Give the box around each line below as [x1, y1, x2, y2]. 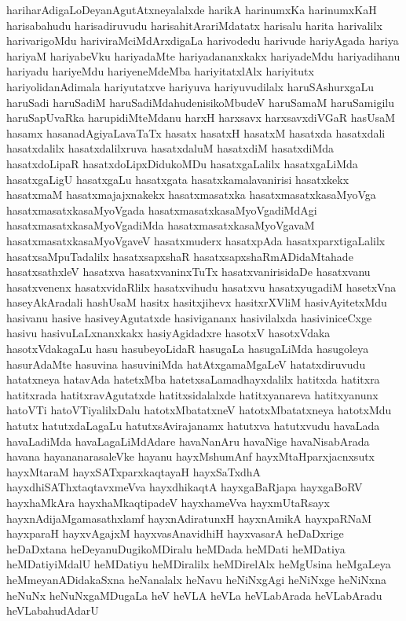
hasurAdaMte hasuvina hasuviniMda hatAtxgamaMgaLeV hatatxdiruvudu [6, 355, 366, 372]
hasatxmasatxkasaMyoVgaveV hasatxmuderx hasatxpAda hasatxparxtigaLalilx [6, 232, 386, 248]
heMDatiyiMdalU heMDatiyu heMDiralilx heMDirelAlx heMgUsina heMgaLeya [6, 556, 391, 572]
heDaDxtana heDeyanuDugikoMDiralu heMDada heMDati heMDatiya [6, 540, 346, 557]
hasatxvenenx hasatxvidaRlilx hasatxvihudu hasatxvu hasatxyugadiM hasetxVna [6, 278, 397, 295]
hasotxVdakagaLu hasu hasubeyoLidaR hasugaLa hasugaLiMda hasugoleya [6, 340, 369, 357]
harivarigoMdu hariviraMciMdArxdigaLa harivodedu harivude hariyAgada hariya [6, 32, 399, 49]
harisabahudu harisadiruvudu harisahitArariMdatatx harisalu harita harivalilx [6, 17, 382, 33]
